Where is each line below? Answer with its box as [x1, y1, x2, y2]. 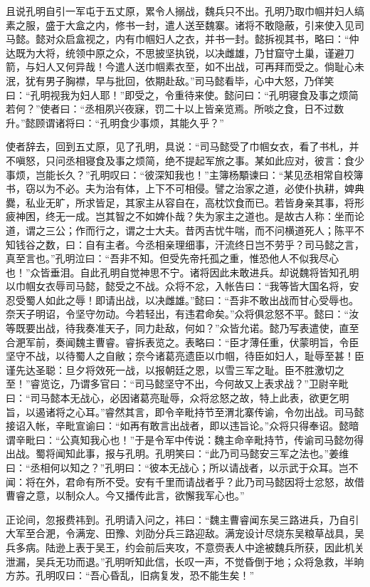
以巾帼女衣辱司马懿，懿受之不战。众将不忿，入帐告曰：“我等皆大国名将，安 [6, 279, 359, 293]
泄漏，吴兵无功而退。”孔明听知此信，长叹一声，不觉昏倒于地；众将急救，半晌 [6, 554, 364, 568]
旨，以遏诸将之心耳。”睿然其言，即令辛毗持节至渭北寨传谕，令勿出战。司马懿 [6, 404, 364, 419]
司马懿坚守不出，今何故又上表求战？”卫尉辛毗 [134, 376, 349, 391]
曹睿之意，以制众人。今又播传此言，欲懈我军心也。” [6, 488, 245, 503]
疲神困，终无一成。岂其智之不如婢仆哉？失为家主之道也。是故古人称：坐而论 [6, 209, 364, 224]
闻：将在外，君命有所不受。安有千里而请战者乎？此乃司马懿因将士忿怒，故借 [6, 474, 364, 489]
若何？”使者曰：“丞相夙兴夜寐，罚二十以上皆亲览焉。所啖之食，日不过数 [6, 101, 344, 116]
